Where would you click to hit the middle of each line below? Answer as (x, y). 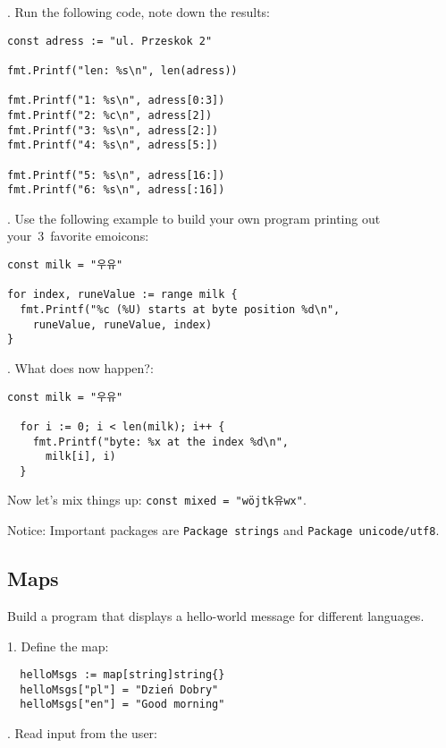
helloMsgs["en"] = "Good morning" (122, 705)
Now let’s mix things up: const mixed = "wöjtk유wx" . (157, 500)
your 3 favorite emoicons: (78, 236)
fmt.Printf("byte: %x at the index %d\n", (160, 442)
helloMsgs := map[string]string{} (122, 675)
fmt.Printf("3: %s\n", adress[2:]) (113, 130)
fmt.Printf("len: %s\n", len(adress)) (122, 70)
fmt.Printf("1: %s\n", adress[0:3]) (116, 101)
